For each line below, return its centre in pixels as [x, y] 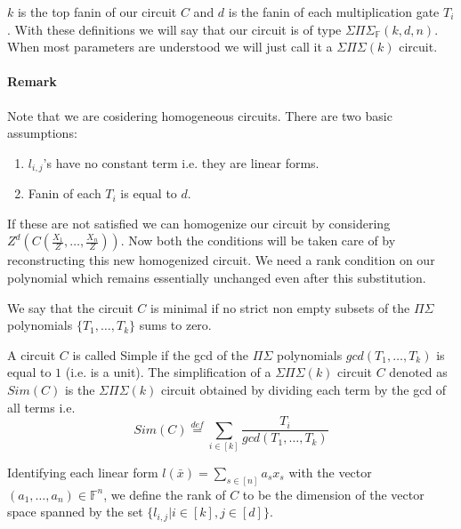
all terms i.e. [41, 407]
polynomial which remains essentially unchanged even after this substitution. [217, 277]
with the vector [330, 473]
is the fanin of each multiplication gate [334, 12]
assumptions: [42, 133]
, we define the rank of [165, 494]
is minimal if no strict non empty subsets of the [280, 307]
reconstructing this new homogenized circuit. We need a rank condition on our [221, 260]
